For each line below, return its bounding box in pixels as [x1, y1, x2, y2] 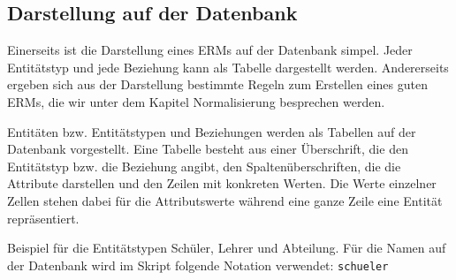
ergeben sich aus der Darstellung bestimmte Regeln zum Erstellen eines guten [7, 75, 428, 94]
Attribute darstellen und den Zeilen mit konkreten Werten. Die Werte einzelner [7, 174, 437, 193]
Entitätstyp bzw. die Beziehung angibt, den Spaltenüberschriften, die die [7, 156, 401, 175]
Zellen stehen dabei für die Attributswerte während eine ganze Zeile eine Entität [7, 191, 443, 209]
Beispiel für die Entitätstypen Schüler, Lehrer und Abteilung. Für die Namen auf [7, 238, 446, 257]
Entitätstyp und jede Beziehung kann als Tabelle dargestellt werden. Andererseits [7, 57, 449, 76]
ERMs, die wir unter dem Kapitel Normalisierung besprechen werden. [7, 92, 385, 110]
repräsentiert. [7, 208, 80, 227]
